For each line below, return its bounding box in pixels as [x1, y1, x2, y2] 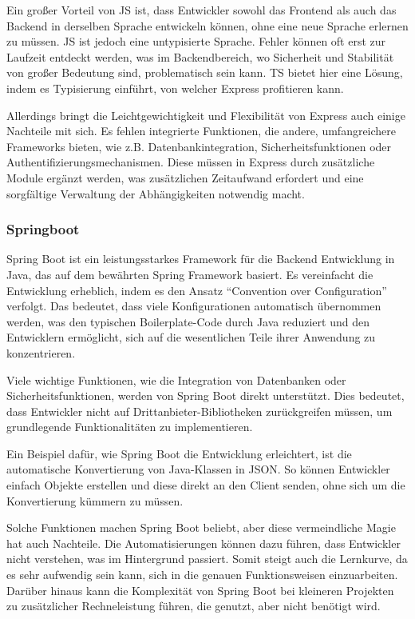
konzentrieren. [6, 344, 76, 361]
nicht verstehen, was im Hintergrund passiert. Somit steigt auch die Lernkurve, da [6, 550, 408, 567]
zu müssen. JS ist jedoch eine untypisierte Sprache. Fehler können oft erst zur [6, 33, 386, 50]
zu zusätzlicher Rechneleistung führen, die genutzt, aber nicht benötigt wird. [6, 597, 381, 614]
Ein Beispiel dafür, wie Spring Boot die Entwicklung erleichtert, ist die [6, 445, 352, 461]
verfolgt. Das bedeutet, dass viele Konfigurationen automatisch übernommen [6, 298, 381, 314]
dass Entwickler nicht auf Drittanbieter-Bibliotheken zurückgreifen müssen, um [6, 402, 393, 419]
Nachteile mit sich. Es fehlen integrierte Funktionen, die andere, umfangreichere [6, 122, 397, 139]
